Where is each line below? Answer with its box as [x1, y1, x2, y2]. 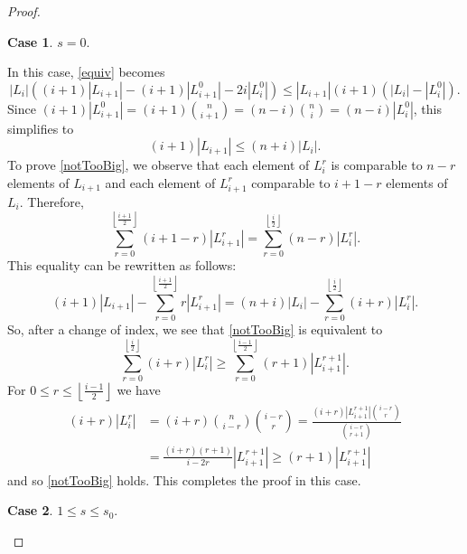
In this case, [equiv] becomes [7, 62, 165, 81]
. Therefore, [19, 192, 84, 211]
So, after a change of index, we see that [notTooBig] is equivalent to [7, 320, 383, 339]
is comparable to [331, 155, 423, 174]
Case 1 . [7, 32, 53, 51]
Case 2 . [7, 501, 53, 520]
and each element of [105, 173, 216, 192]
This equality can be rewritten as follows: [7, 256, 237, 275]
